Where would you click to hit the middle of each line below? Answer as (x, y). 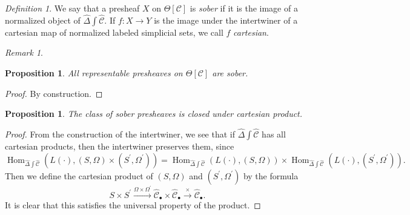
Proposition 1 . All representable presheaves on (94, 73)
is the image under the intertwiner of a (226, 20)
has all (274, 134)
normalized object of (43, 20)
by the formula (271, 175)
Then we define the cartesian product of (79, 175)
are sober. (230, 73)
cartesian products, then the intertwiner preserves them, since (120, 146)
